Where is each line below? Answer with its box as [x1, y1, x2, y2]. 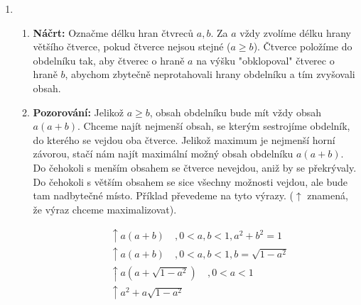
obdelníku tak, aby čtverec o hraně [33, 52, 185, 67]
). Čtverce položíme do [253, 39, 352, 54]
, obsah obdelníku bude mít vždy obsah [149, 104, 322, 119]
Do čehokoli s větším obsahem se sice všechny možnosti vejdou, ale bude [33, 174, 348, 189]
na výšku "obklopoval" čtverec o [196, 52, 335, 67]
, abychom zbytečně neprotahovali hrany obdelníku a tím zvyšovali [65, 67, 355, 82]
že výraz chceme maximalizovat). [33, 201, 177, 216]
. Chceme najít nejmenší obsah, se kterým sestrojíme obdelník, [77, 118, 350, 133]
